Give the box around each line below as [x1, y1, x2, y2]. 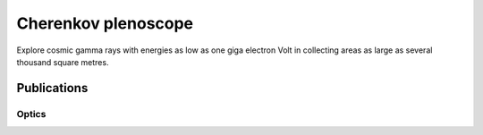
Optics [16, 107, 47, 120]
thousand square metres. [16, 56, 109, 67]
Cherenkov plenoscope [16, 13, 194, 33]
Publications [16, 80, 89, 96]
